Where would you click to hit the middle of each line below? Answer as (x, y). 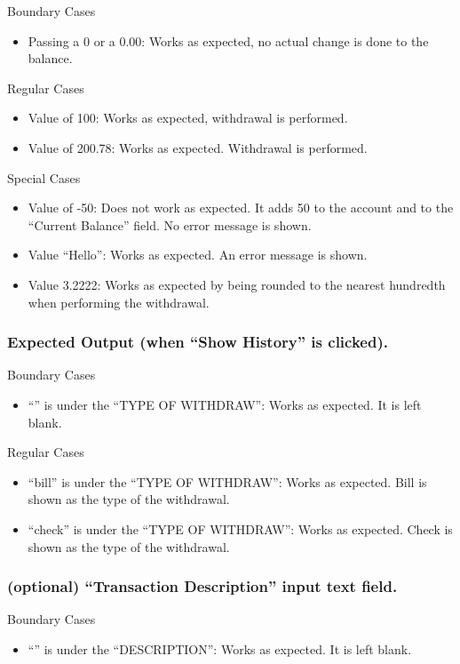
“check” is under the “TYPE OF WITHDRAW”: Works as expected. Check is (240, 528)
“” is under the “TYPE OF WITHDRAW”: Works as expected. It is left (225, 404)
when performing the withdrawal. (119, 302)
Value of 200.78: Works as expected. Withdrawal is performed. (198, 147)
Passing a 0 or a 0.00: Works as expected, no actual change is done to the (228, 40)
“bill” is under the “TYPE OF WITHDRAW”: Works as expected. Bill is (227, 481)
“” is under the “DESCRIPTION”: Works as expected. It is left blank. (220, 648)
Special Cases (44, 177)
